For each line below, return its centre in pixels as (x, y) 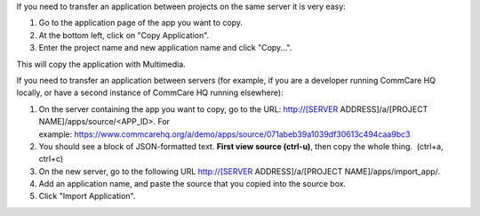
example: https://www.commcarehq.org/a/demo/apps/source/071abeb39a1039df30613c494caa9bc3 (224, 134)
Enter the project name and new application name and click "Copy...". (165, 48)
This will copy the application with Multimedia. (101, 64)
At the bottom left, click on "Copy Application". (124, 35)
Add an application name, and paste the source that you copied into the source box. (192, 184)
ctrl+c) (51, 159)
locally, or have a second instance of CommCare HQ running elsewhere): (150, 92)
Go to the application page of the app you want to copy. (141, 23)
